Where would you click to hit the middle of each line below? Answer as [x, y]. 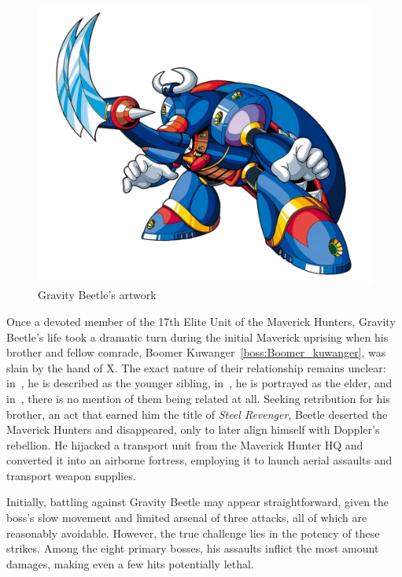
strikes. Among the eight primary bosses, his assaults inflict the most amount [193, 548]
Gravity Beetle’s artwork [97, 295]
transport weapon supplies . [71, 475]
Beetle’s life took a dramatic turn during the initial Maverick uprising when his [197, 337]
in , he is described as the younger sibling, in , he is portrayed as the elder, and [199, 383]
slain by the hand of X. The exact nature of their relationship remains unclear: [196, 367]
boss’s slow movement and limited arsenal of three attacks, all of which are [187, 518]
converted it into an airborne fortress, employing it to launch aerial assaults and [199, 460]
